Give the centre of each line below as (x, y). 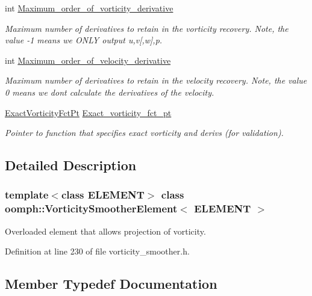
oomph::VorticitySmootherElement (91, 208)
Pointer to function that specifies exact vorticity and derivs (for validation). (144, 133)
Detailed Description (71, 165)
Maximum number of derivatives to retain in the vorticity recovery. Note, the (147, 28)
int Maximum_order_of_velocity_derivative (88, 60)
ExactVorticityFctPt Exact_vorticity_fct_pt (88, 112)
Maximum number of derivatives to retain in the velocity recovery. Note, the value (156, 80)
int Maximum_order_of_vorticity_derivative (89, 8)
